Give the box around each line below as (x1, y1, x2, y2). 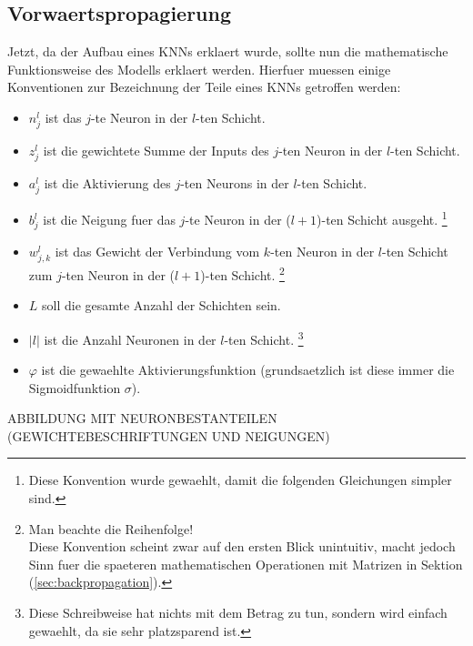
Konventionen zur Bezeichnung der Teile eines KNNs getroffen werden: (7, 77, 401, 96)
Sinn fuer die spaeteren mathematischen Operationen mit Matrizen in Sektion (28, 554, 463, 573)
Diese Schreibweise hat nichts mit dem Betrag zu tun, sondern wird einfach (28, 603, 448, 622)
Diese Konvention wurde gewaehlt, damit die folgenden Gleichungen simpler (28, 470, 452, 490)
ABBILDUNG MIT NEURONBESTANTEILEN (7, 409, 277, 428)
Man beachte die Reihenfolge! (28, 519, 194, 538)
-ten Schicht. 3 (224, 327, 304, 348)
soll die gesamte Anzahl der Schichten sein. (42, 296, 281, 315)
